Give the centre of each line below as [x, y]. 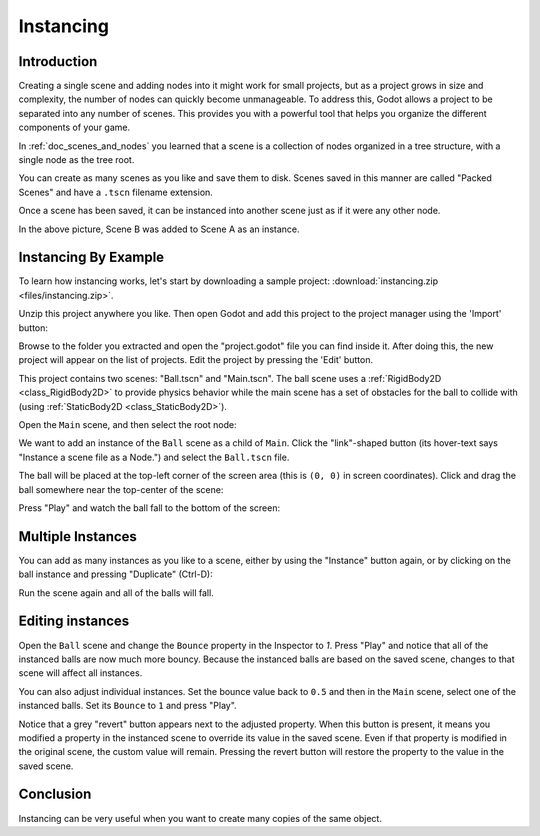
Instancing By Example [91, 257]
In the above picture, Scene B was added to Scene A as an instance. [159, 229]
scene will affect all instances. [80, 673]
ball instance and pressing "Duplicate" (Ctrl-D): [116, 574]
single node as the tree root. [76, 160]
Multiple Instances [77, 536]
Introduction [58, 61]
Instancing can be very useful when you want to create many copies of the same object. [200, 818]
